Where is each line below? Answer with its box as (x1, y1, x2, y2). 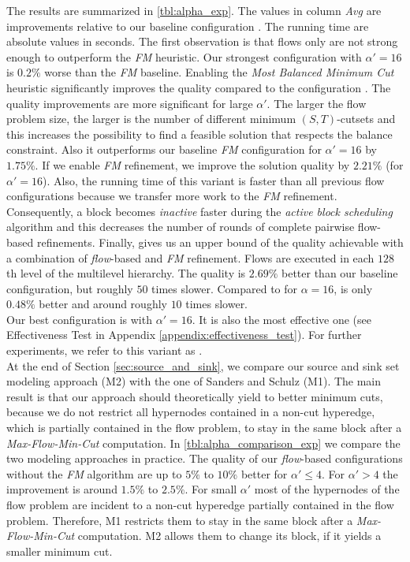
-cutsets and (337, 110, 396, 127)
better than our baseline (281, 265, 398, 281)
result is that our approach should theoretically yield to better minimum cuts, (6, 388, 383, 404)
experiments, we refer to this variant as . (6, 342, 203, 359)
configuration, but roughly (6, 280, 133, 296)
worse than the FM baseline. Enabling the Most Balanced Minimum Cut (44, 64, 394, 80)
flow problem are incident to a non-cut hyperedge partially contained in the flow (6, 497, 394, 512)
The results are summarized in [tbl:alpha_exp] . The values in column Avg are (6, 2, 382, 18)
